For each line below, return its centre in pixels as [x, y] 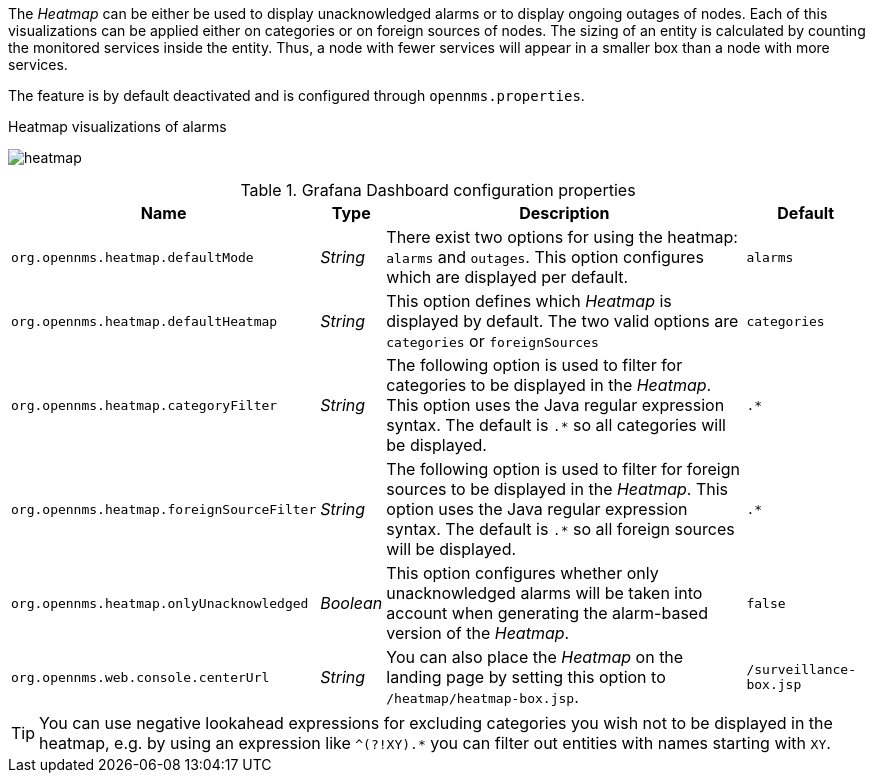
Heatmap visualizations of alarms [117, 126]
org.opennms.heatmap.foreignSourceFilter [164, 509]
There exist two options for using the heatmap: [562, 237]
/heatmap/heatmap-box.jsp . [482, 697]
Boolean [351, 603]
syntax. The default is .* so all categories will [556, 425]
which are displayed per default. [507, 277]
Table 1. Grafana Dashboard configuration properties [438, 190]
